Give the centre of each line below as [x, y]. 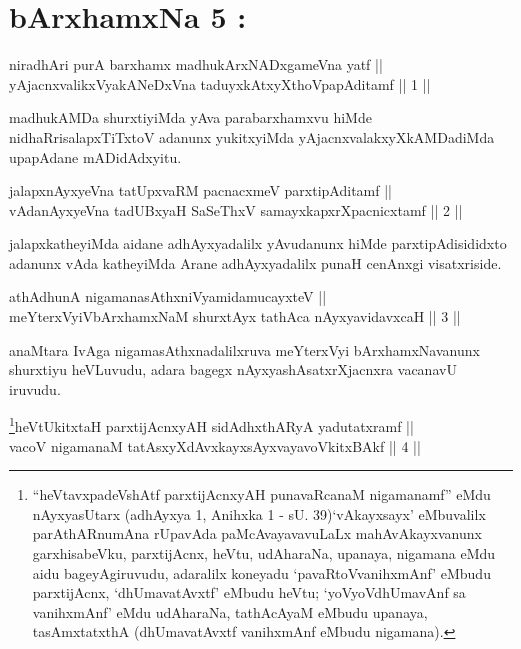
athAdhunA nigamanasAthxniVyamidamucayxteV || [168, 296]
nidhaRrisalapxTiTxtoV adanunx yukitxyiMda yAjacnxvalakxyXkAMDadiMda [252, 136]
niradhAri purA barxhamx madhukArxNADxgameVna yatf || [196, 64]
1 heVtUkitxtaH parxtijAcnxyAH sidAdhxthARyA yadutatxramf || [211, 425]
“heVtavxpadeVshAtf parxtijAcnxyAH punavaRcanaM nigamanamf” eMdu [261, 494]
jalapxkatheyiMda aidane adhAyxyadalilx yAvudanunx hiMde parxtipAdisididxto [258, 243]
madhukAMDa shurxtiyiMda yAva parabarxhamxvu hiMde [190, 117]
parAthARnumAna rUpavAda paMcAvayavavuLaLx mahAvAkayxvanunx [257, 533]
